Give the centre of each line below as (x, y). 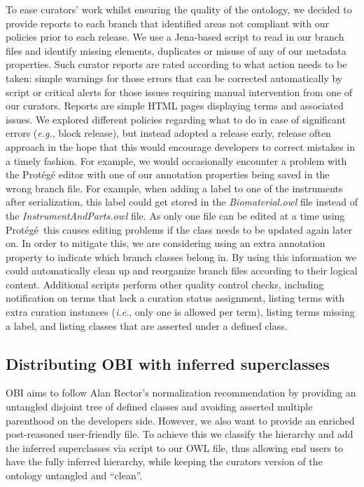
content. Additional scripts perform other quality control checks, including (165, 284)
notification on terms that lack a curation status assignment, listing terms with (175, 298)
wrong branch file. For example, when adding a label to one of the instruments (174, 188)
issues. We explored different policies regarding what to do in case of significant (176, 119)
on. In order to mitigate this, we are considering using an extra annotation (166, 243)
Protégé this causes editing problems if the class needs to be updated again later (179, 229)
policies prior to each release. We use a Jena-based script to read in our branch (175, 37)
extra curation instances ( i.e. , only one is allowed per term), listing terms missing (180, 312)
